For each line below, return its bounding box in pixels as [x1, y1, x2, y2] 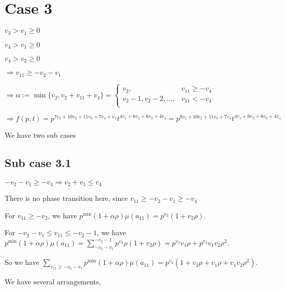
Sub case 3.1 [5, 154, 72, 170]
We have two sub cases [5, 129, 76, 140]
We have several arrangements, [5, 276, 101, 287]
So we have [5, 257, 39, 267]
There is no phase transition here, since [5, 193, 128, 203]
